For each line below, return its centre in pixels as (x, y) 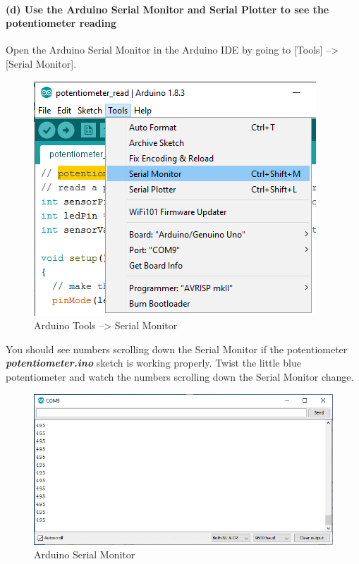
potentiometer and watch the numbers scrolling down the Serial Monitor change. (180, 376)
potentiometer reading (61, 23)
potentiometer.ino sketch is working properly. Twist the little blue (153, 363)
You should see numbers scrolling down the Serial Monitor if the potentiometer (177, 349)
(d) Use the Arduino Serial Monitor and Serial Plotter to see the (168, 9)
